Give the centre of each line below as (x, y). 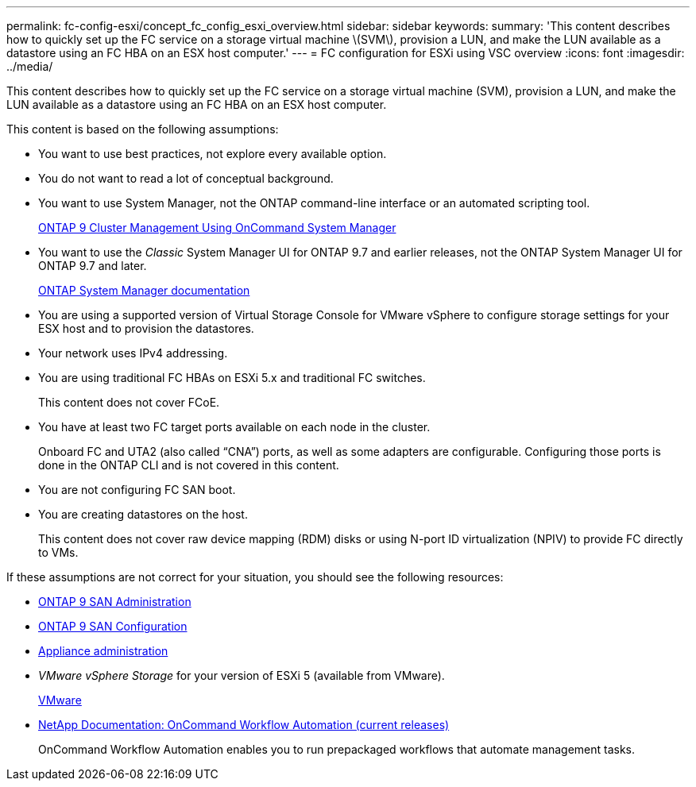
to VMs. (58, 552)
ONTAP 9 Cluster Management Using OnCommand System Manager (217, 228)
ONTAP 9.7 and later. (93, 266)
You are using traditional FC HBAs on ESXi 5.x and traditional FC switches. (232, 378)
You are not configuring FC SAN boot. (137, 490)
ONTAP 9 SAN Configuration (113, 626)
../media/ (30, 66)
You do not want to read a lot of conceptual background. (186, 178)
